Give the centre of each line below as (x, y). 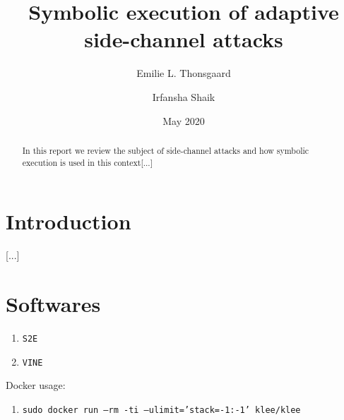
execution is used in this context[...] (87, 162)
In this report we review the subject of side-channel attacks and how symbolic (166, 150)
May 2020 (184, 120)
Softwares (53, 303)
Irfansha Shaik (184, 96)
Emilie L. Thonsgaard (184, 73)
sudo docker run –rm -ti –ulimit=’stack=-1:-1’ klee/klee (161, 410)
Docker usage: (36, 385)
